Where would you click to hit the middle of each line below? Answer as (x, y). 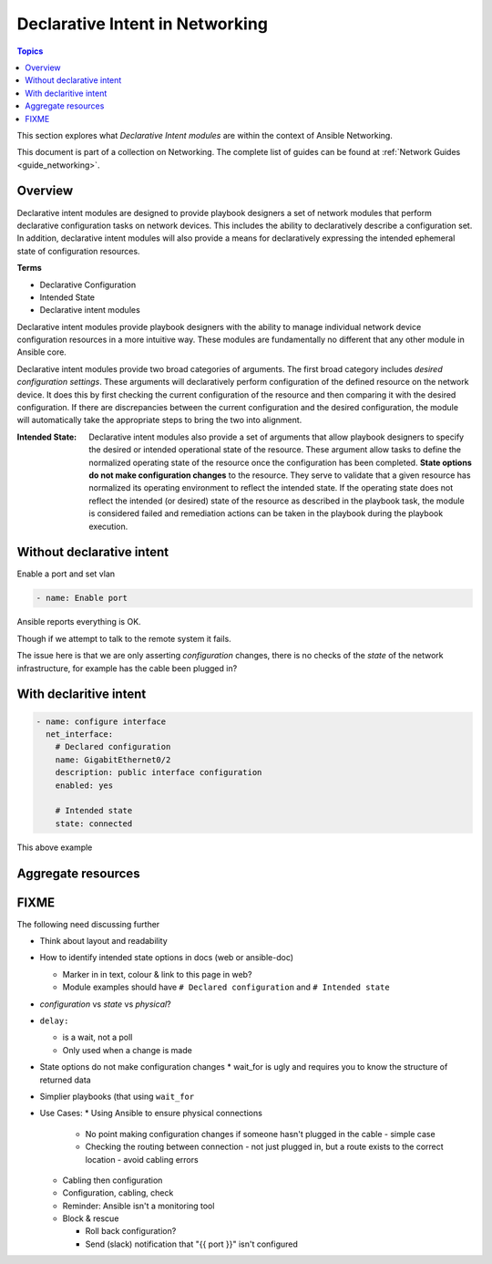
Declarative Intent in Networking (143, 24)
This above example (55, 847)
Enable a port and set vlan (66, 574)
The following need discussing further (88, 924)
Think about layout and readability (103, 941)
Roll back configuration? (131, 1231)
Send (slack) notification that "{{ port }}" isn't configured (191, 1244)
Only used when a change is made (128, 1050)
